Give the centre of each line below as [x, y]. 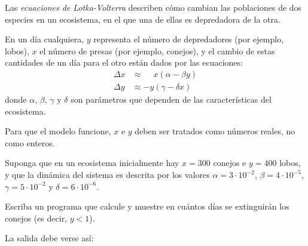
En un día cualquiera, [45, 39]
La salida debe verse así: [49, 238]
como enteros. [30, 142]
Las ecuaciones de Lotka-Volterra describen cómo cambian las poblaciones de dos [153, 7]
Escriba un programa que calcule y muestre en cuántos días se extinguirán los [147, 206]
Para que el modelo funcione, [58, 131]
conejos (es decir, [36, 218]
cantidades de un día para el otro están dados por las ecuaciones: [124, 62]
